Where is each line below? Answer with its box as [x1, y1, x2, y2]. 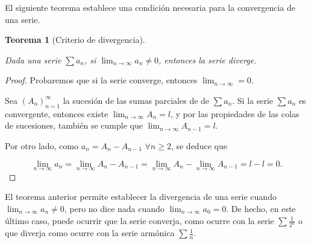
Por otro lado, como [5, 139, 78, 152]
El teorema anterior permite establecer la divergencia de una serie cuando [5, 190, 277, 203]
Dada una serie [5, 53, 61, 66]
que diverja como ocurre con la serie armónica [5, 226, 175, 239]
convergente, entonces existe [5, 107, 108, 120]
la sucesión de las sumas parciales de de [63, 94, 210, 106]
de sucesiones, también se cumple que [5, 119, 143, 132]
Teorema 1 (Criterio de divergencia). [5, 33, 145, 46]
